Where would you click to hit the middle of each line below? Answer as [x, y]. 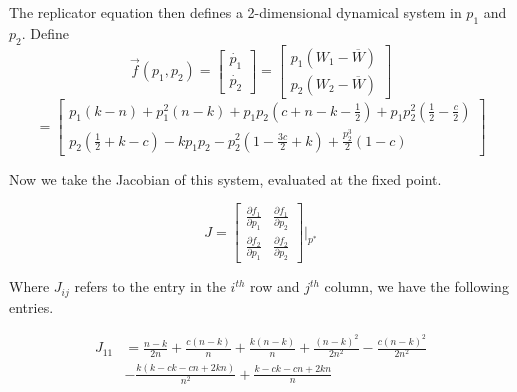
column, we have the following [416, 286]
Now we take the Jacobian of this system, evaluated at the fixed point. [225, 178]
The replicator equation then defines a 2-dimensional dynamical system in [235, 12]
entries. [31, 306]
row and [275, 286]
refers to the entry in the [150, 286]
